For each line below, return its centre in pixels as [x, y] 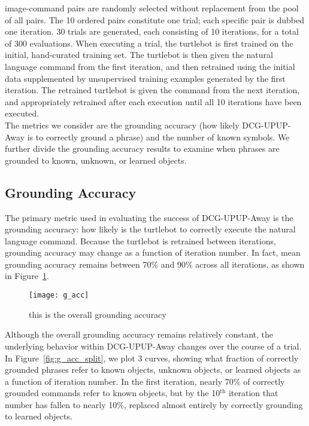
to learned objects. [39, 416]
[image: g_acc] [59, 295]
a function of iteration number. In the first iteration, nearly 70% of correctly [145, 381]
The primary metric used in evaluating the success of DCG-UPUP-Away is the [149, 217]
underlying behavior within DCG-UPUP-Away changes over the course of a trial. [153, 346]
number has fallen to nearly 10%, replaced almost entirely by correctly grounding [154, 404]
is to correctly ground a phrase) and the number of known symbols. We [158, 137]
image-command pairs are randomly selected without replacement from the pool [152, 8]
